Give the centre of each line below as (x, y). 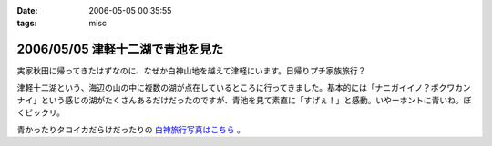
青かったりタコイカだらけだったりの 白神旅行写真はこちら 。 (131, 129)
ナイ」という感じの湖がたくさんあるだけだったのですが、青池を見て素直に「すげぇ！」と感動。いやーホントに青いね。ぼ (244, 101)
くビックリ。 (41, 112)
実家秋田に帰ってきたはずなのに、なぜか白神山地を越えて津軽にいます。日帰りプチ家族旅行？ (191, 71)
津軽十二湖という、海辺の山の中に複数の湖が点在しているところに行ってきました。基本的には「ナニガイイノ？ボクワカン (244, 87)
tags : (27, 24)
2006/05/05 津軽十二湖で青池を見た (120, 49)
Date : (27, 10)
